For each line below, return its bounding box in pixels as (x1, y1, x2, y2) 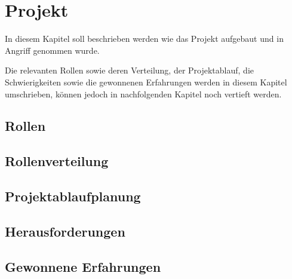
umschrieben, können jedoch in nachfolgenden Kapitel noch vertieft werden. (5, 87, 282, 100)
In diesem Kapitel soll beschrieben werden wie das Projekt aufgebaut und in (5, 32, 284, 45)
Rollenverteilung (5, 152, 109, 170)
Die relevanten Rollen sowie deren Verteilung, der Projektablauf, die (5, 64, 254, 76)
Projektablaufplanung (5, 187, 141, 206)
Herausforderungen (5, 222, 125, 240)
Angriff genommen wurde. (5, 44, 100, 56)
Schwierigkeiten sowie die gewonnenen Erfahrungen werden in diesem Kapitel (5, 75, 287, 88)
